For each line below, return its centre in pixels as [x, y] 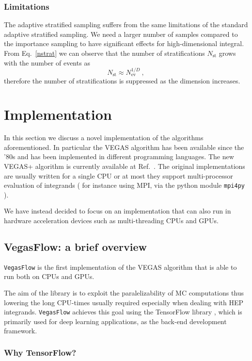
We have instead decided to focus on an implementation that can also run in [118, 211]
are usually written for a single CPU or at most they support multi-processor [118, 175]
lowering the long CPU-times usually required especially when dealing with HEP [124, 302]
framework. [21, 331]
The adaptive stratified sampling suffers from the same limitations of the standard [126, 25]
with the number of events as [47, 62]
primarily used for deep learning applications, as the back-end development [115, 321]
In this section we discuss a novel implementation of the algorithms [104, 138]
